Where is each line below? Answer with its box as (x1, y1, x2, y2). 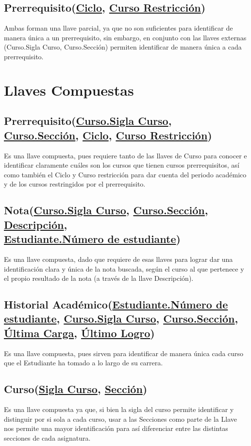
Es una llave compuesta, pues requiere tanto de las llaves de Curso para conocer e (4, 150, 247, 160)
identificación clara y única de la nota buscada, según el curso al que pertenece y (4, 263, 244, 274)
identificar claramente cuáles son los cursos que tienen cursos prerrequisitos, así (4, 160, 239, 170)
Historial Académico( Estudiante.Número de (4, 297, 228, 312)
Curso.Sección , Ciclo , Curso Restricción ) (4, 127, 212, 142)
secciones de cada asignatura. (4, 432, 91, 443)
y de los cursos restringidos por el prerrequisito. (4, 179, 146, 189)
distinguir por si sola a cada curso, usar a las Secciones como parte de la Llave (4, 413, 237, 424)
